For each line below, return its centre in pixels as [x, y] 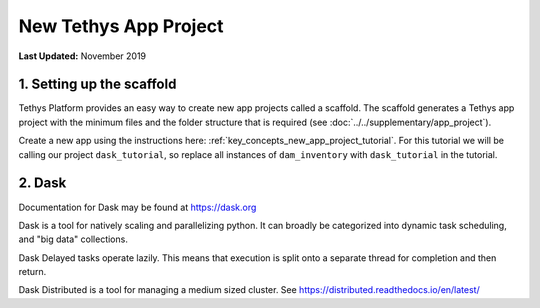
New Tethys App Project [121, 26]
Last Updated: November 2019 [82, 56]
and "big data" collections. [73, 239]
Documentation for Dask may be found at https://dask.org [137, 207]
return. [32, 272]
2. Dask [42, 183]
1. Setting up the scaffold [97, 84]
